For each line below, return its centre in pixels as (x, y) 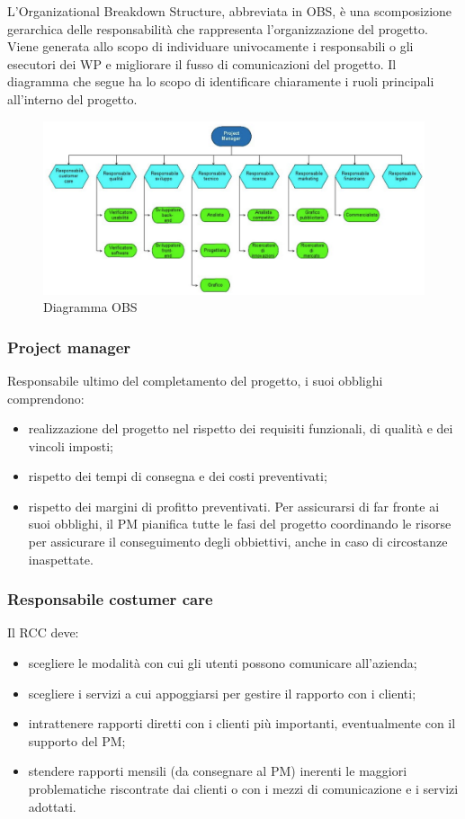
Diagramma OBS (90, 307)
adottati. (52, 806)
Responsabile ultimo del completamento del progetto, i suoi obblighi (195, 380)
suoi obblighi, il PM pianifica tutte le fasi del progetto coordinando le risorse (240, 524)
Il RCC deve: (43, 632)
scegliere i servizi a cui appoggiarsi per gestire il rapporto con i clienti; (222, 693)
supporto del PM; (77, 740)
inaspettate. (61, 559)
